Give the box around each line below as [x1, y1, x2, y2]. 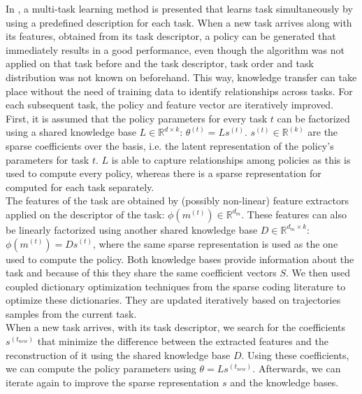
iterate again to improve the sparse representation [6, 374, 219, 389]
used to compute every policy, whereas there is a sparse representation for [6, 166, 321, 181]
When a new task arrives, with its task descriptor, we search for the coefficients [6, 320, 346, 335]
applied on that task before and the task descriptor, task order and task [6, 56, 314, 71]
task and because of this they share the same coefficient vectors [6, 265, 277, 280]
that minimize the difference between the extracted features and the [37, 334, 328, 349]
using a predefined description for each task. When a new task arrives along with [6, 15, 352, 29]
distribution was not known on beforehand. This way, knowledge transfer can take [6, 69, 357, 84]
